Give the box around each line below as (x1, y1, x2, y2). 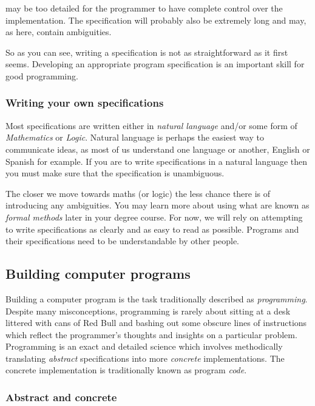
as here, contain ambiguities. (5, 25, 112, 38)
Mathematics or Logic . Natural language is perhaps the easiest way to (5, 131, 264, 144)
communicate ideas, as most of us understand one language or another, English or (5, 142, 310, 155)
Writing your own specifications (5, 95, 164, 110)
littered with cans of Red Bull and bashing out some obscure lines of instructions (5, 316, 307, 329)
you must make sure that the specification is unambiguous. (5, 167, 225, 179)
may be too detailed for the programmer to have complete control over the (5, 2, 283, 14)
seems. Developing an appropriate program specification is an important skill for (5, 58, 305, 70)
